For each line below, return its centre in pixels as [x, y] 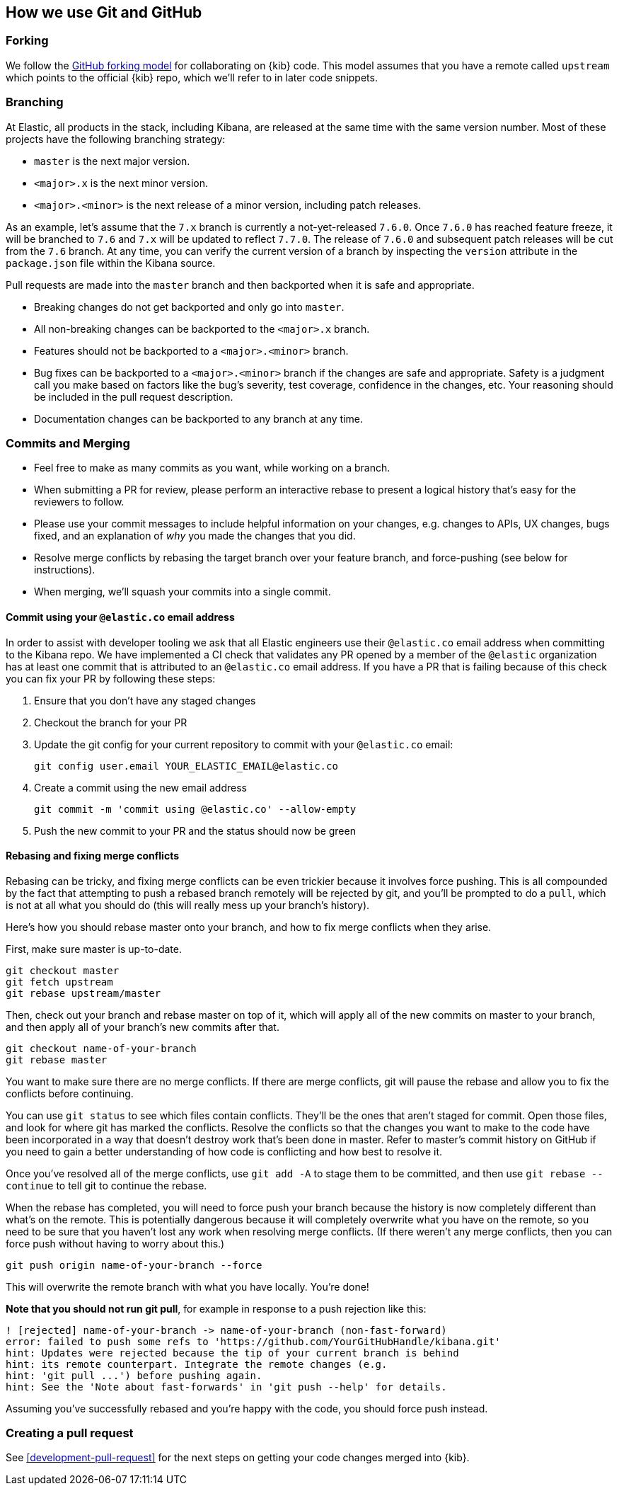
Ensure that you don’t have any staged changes [145, 700]
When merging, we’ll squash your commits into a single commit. [183, 592]
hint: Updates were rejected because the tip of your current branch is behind [232, 1353]
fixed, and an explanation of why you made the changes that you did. [195, 536]
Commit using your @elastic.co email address [120, 617]
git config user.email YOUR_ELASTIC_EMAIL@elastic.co [186, 766]
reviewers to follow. [79, 502]
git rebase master [57, 1059]
